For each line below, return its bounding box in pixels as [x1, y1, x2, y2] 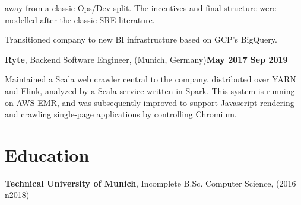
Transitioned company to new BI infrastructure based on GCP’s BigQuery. [5, 33, 277, 46]
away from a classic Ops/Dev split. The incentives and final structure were [5, 2, 276, 14]
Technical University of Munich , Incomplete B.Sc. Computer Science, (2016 [5, 177, 296, 189]
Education [5, 142, 90, 166]
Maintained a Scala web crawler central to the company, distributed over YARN [5, 73, 296, 85]
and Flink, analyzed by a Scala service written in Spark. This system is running [5, 84, 295, 97]
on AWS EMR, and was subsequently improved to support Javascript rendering [5, 96, 294, 108]
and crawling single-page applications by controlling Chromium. [5, 108, 237, 120]
